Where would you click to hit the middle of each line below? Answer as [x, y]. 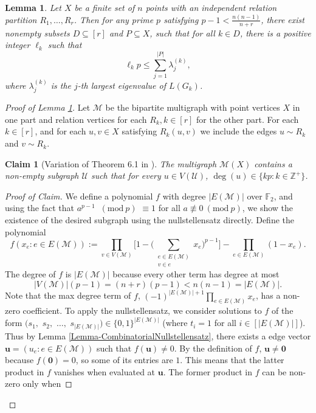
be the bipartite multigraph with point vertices [193, 107]
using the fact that [40, 208]
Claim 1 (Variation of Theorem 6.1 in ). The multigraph [111, 163]
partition [21, 19]
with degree [184, 196]
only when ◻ [47, 383]
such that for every [126, 175]
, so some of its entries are [124, 360]
